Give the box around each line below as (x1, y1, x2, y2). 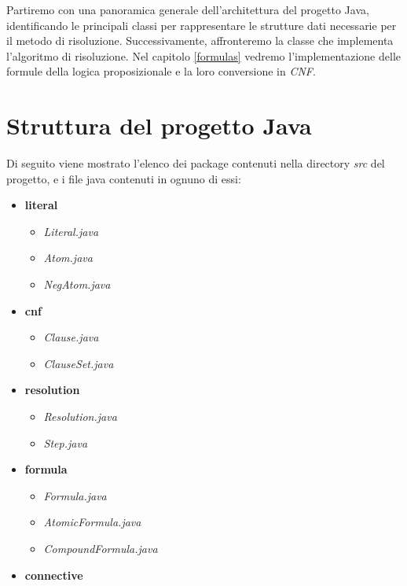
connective (24, 566, 83, 583)
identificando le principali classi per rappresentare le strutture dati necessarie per (6, 17, 397, 33)
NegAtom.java (43, 276, 111, 293)
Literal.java (43, 223, 99, 239)
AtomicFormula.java (43, 514, 141, 530)
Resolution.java (43, 408, 117, 425)
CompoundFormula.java (43, 540, 158, 556)
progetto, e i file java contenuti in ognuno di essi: (6, 170, 241, 186)
